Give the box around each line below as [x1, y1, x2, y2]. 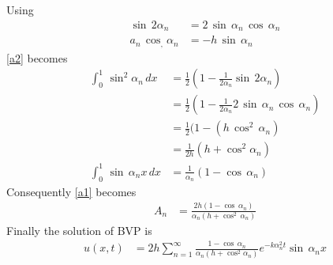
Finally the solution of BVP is [6, 221, 152, 238]
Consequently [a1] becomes [6, 183, 137, 199]
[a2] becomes [6, 49, 68, 66]
